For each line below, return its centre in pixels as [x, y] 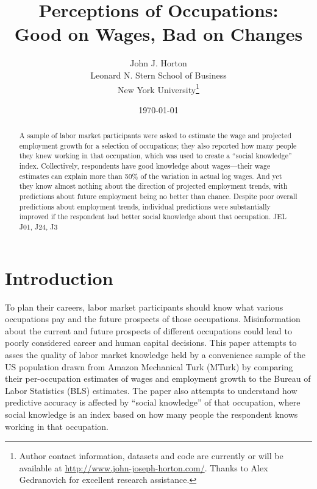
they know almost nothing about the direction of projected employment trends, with [153, 186]
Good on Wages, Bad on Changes [158, 34]
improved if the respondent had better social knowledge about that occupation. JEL [153, 216]
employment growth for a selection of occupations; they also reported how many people [158, 145]
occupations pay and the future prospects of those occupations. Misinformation [153, 319]
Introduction [59, 277]
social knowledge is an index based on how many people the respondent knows [151, 414]
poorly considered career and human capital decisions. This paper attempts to [151, 343]
